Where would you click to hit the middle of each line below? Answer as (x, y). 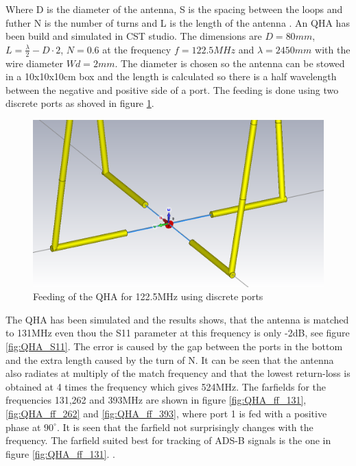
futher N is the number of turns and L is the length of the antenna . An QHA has (178, 22)
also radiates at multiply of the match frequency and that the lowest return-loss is (178, 373)
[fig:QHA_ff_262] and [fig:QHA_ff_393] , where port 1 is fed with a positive (166, 414)
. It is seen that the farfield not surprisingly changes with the (185, 427)
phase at (23, 427)
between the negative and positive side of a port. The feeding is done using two (172, 89)
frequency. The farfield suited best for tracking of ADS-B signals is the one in (168, 440)
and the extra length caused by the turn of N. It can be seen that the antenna (170, 359)
